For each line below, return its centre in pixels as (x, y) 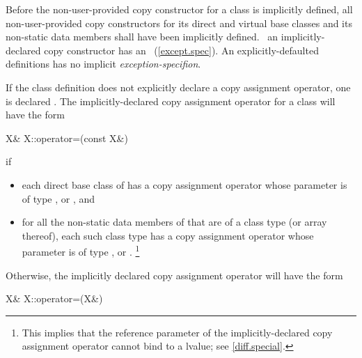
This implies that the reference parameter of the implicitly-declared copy (177, 332)
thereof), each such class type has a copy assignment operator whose (168, 235)
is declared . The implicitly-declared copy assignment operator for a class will (171, 101)
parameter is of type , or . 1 (81, 250)
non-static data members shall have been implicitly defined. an (142, 37)
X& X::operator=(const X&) (67, 138)
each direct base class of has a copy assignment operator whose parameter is (184, 184)
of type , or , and (58, 198)
